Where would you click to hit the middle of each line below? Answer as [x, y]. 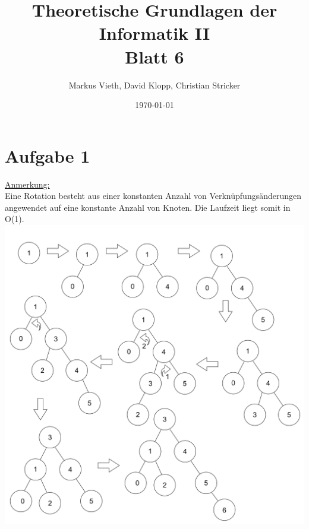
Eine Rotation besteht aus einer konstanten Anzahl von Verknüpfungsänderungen [153, 196]
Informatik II [154, 33]
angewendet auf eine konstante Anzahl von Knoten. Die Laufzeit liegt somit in [148, 207]
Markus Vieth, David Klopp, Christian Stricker [154, 85]
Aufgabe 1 [48, 155]
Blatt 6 [154, 56]
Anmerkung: [27, 184]
